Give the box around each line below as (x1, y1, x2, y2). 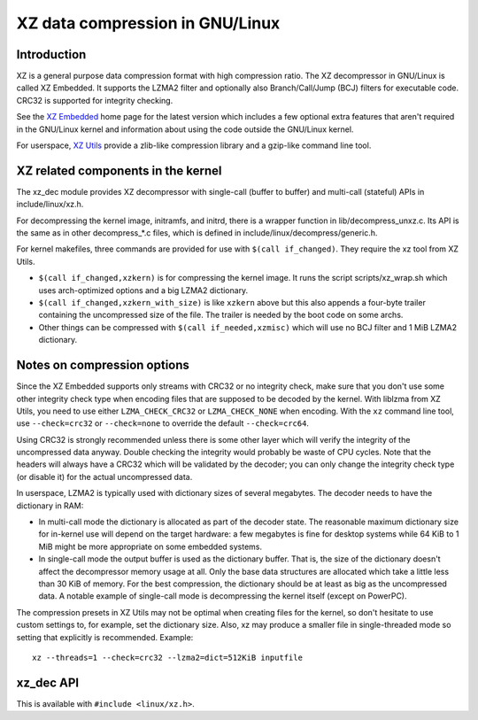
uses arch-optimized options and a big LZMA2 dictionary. (38, 284, 249, 296)
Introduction (16, 47, 87, 62)
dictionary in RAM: (16, 500, 84, 511)
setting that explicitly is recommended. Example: (16, 631, 194, 642)
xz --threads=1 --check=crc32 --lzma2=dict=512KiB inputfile (32, 652, 303, 662)
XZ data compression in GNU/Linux (16, 13, 281, 33)
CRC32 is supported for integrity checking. (16, 95, 173, 105)
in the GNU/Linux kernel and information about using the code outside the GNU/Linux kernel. (16, 124, 354, 135)
